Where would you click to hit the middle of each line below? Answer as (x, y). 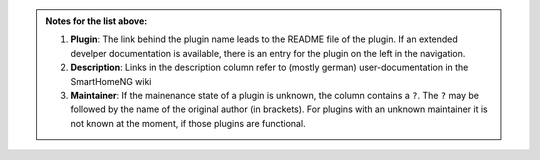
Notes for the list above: (96, 21)
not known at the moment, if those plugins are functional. (188, 123)
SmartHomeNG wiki (111, 81)
